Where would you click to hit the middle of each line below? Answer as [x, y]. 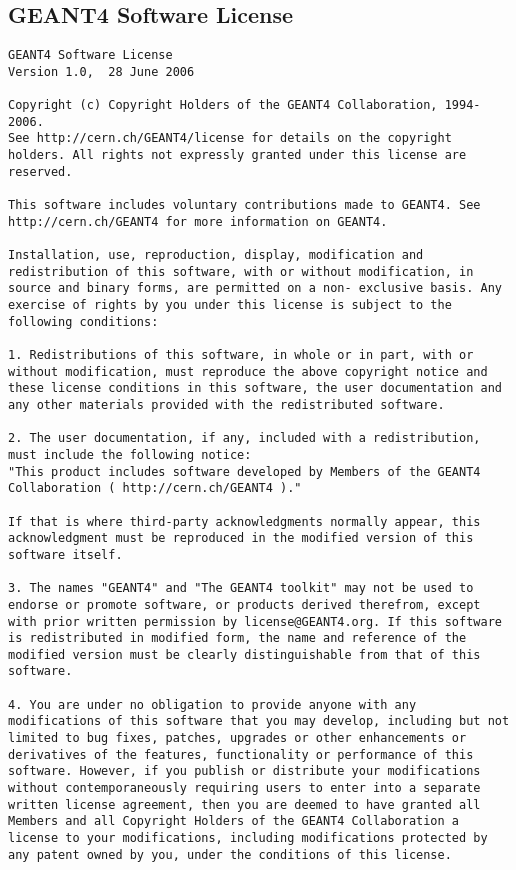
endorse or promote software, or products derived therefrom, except [244, 604]
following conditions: [83, 321]
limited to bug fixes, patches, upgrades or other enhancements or [237, 738]
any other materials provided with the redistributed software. [226, 404]
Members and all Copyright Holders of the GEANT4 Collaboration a [234, 821]
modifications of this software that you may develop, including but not [259, 721]
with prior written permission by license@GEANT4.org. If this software [255, 621]
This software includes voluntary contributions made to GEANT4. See [244, 205]
